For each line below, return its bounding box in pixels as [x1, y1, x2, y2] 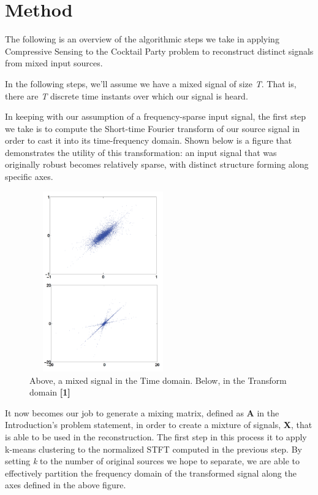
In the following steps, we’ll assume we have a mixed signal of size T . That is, [5, 77, 297, 90]
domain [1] [29, 386, 70, 399]
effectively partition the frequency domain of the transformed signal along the [5, 466, 297, 479]
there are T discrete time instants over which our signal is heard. [5, 89, 248, 102]
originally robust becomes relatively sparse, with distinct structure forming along [5, 158, 309, 171]
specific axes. [5, 170, 53, 183]
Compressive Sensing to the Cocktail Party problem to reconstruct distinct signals [5, 44, 314, 57]
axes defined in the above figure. [5, 478, 126, 491]
